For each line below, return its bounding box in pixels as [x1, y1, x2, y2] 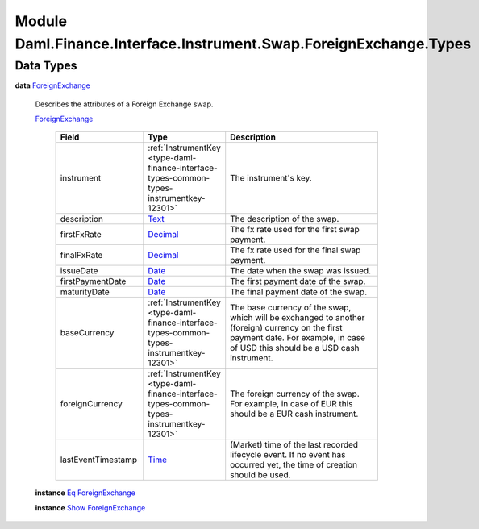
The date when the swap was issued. [230, 265, 371, 277]
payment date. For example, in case [230, 332, 366, 344]
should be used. [230, 469, 291, 481]
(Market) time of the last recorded [230, 439, 359, 451]
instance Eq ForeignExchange [35, 488, 136, 498]
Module [15, 12, 68, 30]
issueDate [60, 265, 98, 277]
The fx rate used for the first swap [230, 224, 360, 235]
